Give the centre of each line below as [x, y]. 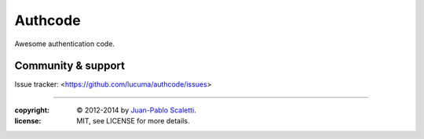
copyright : [32, 110]
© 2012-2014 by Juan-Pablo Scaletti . [136, 110]
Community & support [70, 66]
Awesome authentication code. [65, 44]
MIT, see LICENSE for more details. [133, 121]
